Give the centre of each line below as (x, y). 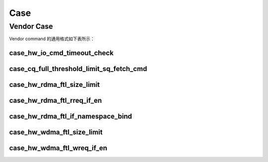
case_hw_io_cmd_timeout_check (61, 53)
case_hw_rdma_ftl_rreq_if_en (56, 101)
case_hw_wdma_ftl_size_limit (56, 132)
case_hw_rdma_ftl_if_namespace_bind (71, 117)
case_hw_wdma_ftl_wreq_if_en (58, 148)
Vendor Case (31, 26)
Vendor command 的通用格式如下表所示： (52, 39)
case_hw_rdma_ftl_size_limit (55, 85)
